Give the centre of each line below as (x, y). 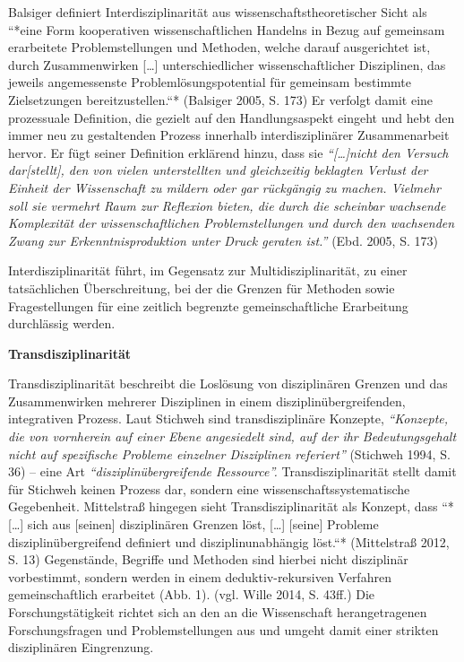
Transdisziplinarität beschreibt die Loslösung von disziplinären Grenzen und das (228, 383)
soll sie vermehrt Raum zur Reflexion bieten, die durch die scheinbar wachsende (227, 205)
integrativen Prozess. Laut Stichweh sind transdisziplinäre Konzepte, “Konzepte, (228, 418)
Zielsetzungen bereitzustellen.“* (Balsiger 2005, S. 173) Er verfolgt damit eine (221, 99)
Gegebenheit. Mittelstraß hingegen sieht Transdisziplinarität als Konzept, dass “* (231, 506)
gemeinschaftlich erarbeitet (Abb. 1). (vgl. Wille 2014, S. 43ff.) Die (192, 594)
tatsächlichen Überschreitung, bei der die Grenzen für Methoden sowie (202, 287)
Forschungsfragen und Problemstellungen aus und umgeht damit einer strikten (223, 629)
